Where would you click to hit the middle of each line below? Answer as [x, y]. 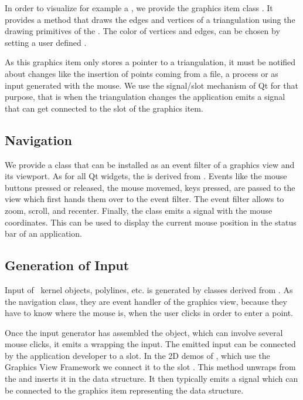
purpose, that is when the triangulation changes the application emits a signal [145, 97]
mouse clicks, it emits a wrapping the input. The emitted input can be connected [150, 344]
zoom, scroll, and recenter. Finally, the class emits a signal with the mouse [139, 210]
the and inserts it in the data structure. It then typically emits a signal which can [151, 379]
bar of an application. [43, 233]
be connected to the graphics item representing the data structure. [124, 390]
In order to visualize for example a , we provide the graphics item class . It [139, 8]
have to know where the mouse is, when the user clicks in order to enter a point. [149, 313]
